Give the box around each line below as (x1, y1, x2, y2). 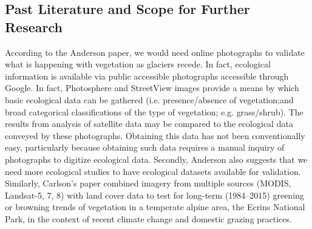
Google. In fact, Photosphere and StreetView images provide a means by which (5, 81, 299, 94)
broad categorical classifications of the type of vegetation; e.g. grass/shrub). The (5, 105, 304, 118)
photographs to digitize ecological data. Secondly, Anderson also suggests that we (5, 152, 308, 165)
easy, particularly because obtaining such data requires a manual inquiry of (5, 141, 285, 154)
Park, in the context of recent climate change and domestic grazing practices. (5, 212, 292, 225)
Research (5, 17, 63, 36)
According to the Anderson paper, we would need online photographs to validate (5, 46, 305, 58)
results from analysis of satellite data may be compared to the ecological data (5, 117, 293, 130)
